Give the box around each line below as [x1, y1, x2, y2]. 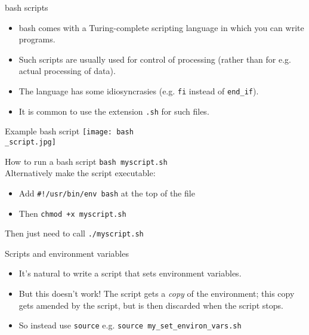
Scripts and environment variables [5, 247, 129, 259]
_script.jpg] [5, 137, 56, 146]
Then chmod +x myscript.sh [18, 207, 126, 219]
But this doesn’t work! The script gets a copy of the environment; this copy [18, 287, 295, 299]
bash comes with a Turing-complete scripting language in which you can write [18, 21, 304, 33]
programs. [18, 33, 55, 45]
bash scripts [5, 1, 48, 13]
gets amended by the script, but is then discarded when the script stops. [18, 299, 283, 311]
